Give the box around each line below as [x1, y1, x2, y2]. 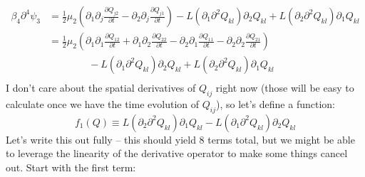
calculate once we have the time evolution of [6, 96, 200, 111]
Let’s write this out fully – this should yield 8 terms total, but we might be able [6, 132, 355, 146]
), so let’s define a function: [215, 96, 335, 111]
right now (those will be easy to [215, 80, 354, 95]
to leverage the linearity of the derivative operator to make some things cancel [6, 146, 348, 161]
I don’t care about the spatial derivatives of [6, 80, 196, 95]
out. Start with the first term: [6, 159, 136, 174]
